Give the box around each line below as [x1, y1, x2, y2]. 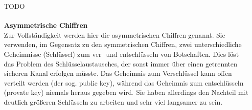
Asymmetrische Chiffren [4, 20, 88, 30]
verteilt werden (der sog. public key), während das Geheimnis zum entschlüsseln [4, 77, 244, 88]
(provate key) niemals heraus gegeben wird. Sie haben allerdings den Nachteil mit [4, 87, 249, 97]
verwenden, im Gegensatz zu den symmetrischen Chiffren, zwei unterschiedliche [4, 39, 242, 49]
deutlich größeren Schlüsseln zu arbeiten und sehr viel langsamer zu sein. [4, 96, 223, 107]
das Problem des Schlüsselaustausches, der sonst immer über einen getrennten [4, 58, 238, 68]
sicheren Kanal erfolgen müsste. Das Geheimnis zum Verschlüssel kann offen [4, 68, 232, 78]
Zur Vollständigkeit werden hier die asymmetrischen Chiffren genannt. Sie [4, 29, 225, 40]
